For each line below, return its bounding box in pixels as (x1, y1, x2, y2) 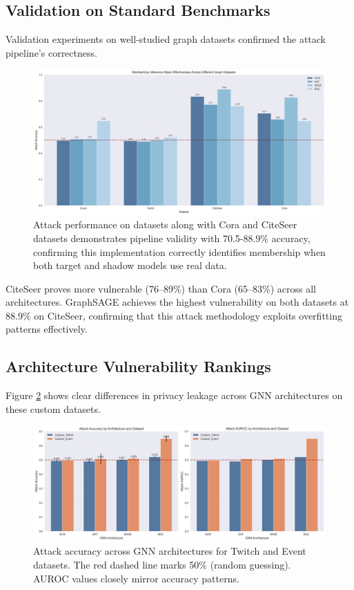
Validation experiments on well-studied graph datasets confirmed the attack (6, 32, 326, 46)
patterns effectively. (6, 322, 88, 336)
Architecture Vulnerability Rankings (6, 356, 271, 377)
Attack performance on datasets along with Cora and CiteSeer (33, 217, 297, 232)
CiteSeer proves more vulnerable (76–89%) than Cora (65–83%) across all (6, 281, 316, 295)
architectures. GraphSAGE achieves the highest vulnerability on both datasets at (6, 295, 349, 309)
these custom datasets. (6, 401, 101, 416)
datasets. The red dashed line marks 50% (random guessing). (33, 557, 291, 571)
